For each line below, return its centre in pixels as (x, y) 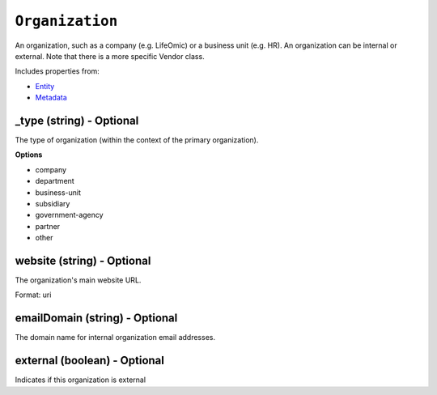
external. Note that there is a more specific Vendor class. (110, 56)
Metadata (51, 98)
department (55, 181)
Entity (45, 86)
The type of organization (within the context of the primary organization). (137, 140)
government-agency (70, 215)
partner (48, 226)
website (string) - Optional (83, 260)
